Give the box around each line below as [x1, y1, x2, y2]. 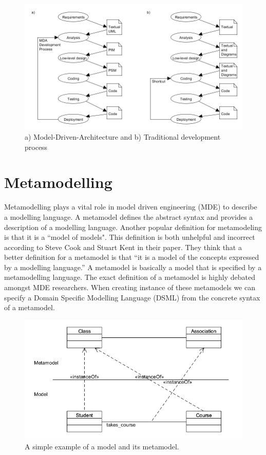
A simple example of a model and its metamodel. [25, 441, 179, 451]
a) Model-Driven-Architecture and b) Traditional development [25, 131, 221, 142]
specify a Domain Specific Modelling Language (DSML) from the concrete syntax [4, 292, 260, 302]
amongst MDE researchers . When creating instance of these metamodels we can [4, 282, 256, 293]
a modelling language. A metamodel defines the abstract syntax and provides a [4, 211, 253, 222]
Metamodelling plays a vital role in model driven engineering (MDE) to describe [4, 201, 257, 212]
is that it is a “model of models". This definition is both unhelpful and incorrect [4, 232, 255, 242]
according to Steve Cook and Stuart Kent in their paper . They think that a [4, 241, 242, 252]
